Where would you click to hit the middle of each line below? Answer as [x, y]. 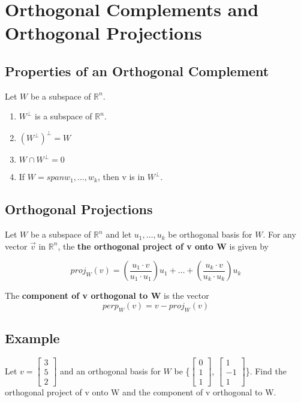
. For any [279, 234]
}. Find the [266, 370]
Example [32, 338]
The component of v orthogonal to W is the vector [107, 295]
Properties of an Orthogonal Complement [137, 70]
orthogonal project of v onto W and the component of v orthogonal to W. [141, 392]
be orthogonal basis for [210, 234]
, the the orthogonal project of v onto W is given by [163, 246]
